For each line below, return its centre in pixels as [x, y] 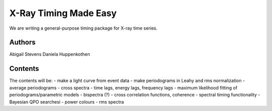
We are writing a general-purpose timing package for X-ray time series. [84, 28]
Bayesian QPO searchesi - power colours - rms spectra [67, 102]
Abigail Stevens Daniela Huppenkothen [50, 54]
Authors [22, 42]
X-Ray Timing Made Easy [63, 13]
